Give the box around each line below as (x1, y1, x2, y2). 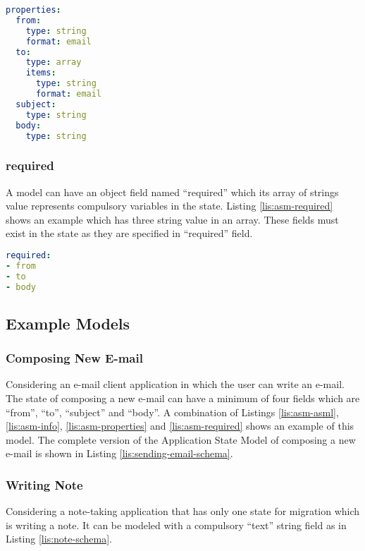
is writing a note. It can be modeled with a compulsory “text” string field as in (6, 517, 347, 532)
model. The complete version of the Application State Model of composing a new (6, 432, 356, 447)
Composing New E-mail (6, 349, 143, 367)
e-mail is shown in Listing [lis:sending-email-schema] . (6, 446, 233, 461)
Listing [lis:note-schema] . (6, 531, 112, 546)
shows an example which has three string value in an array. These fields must (6, 212, 339, 226)
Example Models (6, 312, 130, 334)
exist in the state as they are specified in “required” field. (6, 226, 253, 241)
